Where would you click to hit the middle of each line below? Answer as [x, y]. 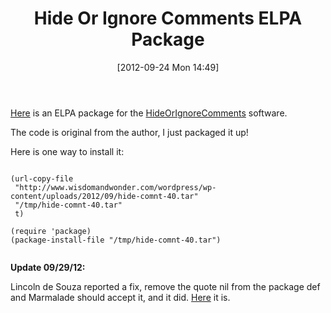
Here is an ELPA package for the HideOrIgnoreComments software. [149, 113]
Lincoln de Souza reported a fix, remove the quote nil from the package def [165, 286]
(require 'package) [51, 231]
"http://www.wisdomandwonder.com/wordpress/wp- [115, 187]
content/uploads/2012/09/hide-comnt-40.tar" [104, 196]
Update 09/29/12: [48, 267]
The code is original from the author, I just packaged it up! [129, 132]
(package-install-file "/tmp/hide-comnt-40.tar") [116, 240]
